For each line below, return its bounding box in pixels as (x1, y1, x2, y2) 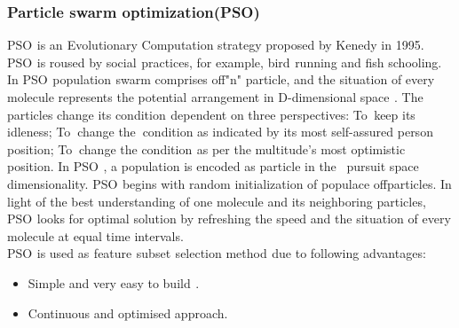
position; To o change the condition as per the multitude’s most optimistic (7, 139, 406, 158)
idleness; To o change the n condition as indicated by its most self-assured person (7, 122, 433, 141)
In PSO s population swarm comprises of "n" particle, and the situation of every (7, 70, 435, 89)
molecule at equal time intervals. (7, 226, 184, 245)
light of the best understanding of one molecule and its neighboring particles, (7, 191, 426, 210)
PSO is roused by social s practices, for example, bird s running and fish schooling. (7, 52, 442, 71)
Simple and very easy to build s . (28, 273, 200, 292)
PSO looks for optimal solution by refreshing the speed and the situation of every (7, 209, 451, 228)
